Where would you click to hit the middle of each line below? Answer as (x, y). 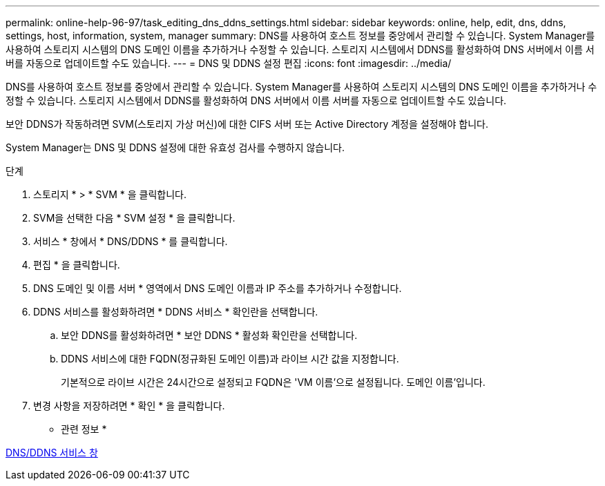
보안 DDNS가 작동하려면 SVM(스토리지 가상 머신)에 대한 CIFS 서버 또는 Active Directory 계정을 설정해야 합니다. (247, 124)
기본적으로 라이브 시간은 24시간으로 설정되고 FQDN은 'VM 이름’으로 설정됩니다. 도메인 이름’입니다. (273, 382)
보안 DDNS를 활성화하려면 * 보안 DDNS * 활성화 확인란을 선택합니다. (209, 335)
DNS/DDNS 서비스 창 (52, 453)
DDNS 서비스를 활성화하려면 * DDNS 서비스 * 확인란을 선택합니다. (176, 312)
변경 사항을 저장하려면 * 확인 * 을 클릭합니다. (129, 406)
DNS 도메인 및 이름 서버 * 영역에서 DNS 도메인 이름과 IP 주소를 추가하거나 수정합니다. (218, 288)
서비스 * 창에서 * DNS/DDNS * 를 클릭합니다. (131, 241)
